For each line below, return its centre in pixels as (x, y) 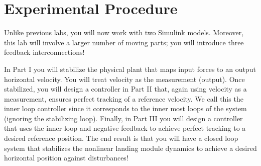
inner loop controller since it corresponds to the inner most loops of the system (125, 108)
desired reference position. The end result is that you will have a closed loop (121, 138)
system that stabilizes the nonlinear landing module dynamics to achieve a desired (130, 148)
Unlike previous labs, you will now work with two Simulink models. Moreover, (124, 32)
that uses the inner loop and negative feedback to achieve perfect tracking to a (125, 128)
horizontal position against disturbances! (66, 158)
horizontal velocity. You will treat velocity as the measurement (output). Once (124, 79)
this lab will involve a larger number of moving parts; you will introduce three (124, 42)
